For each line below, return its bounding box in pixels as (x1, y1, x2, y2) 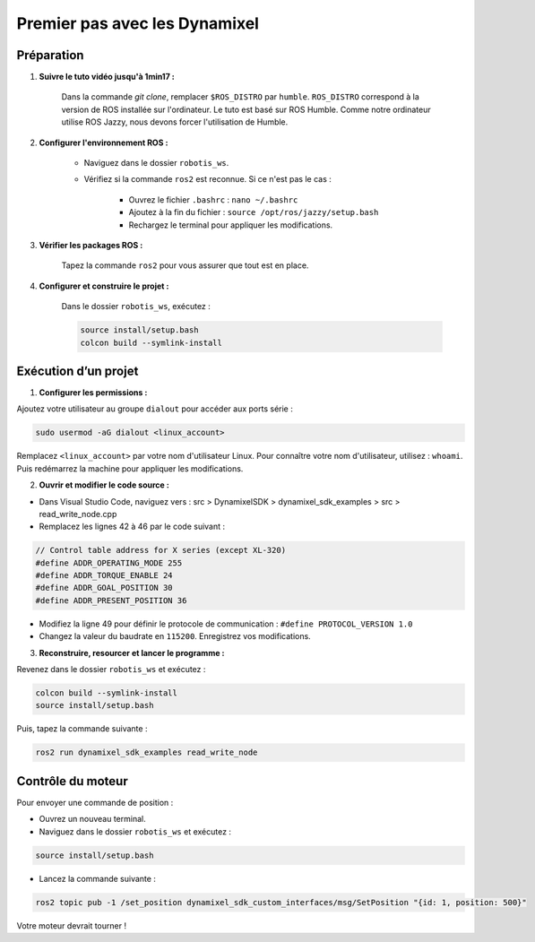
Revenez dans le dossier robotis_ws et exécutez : (16, 664, 206, 675)
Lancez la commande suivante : (39, 873, 157, 884)
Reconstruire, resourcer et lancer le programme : (39, 647, 225, 658)
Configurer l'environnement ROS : (39, 137, 168, 148)
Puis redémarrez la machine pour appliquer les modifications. (16, 462, 244, 474)
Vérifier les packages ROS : (39, 239, 143, 250)
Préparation (16, 48, 84, 63)
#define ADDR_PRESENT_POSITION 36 (35, 595, 187, 605)
